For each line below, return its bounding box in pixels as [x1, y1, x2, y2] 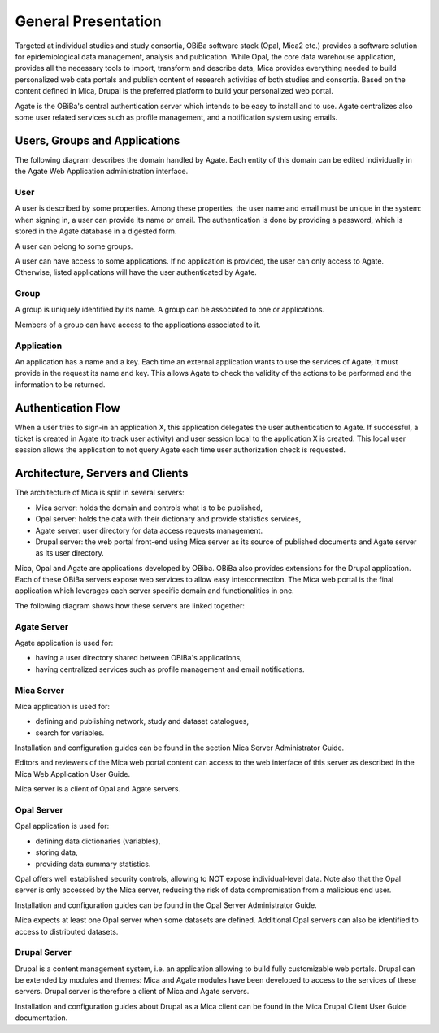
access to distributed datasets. [15, 926, 119, 936]
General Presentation [15, 12, 162, 30]
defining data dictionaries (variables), [35, 836, 161, 846]
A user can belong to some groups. [15, 241, 133, 251]
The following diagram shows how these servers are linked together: [15, 600, 246, 610]
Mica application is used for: [15, 701, 110, 711]
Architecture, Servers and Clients [15, 466, 189, 480]
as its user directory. [35, 548, 105, 558]
